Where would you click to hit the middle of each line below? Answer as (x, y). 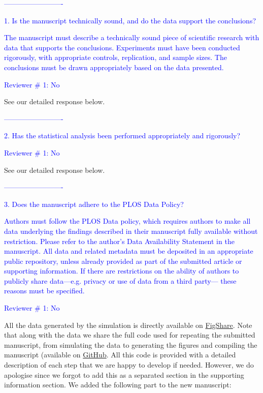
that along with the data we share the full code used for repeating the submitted (130, 335)
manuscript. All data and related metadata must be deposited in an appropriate (129, 251)
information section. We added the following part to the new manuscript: (118, 385)
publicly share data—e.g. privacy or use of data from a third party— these (120, 280)
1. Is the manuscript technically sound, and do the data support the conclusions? (130, 20)
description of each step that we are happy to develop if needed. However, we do (129, 365)
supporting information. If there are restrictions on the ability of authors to (122, 271)
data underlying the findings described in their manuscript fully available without (131, 231)
